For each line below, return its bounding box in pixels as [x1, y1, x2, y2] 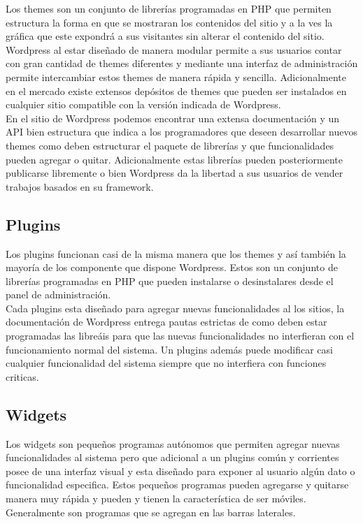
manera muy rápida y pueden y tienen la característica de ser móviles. [6, 491, 306, 506]
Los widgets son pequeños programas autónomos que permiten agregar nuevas [6, 436, 340, 451]
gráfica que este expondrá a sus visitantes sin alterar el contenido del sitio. [6, 29, 325, 43]
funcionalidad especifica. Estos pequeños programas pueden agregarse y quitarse [6, 477, 349, 492]
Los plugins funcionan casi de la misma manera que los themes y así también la [6, 246, 346, 261]
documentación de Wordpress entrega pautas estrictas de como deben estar [6, 314, 327, 329]
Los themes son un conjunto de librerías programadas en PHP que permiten [6, 1, 332, 15]
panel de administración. [6, 287, 111, 302]
